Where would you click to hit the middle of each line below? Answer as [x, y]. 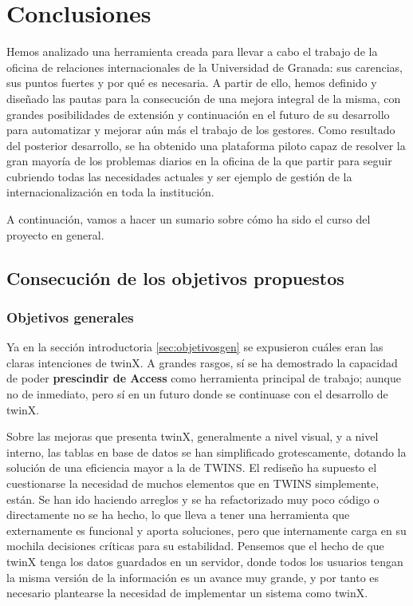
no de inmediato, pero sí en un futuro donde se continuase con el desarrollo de [197, 394]
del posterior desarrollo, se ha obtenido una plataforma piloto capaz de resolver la [206, 145]
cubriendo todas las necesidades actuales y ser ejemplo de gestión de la [179, 176]
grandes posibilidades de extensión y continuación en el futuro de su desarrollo [198, 114]
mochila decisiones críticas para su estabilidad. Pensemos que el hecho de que [195, 546]
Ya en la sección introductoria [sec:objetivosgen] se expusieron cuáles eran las [195, 347]
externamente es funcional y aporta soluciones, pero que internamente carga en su [206, 530]
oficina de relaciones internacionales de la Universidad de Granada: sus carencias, [205, 67]
